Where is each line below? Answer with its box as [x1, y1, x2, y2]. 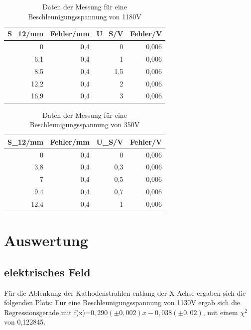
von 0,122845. [4, 317, 46, 327]
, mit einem [203, 307, 238, 317]
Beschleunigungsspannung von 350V [29, 119, 140, 130]
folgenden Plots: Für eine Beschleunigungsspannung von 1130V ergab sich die [4, 297, 241, 308]
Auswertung [4, 230, 88, 250]
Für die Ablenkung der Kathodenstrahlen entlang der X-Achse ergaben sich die [4, 287, 246, 298]
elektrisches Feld [4, 264, 91, 279]
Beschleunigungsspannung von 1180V [28, 11, 141, 21]
